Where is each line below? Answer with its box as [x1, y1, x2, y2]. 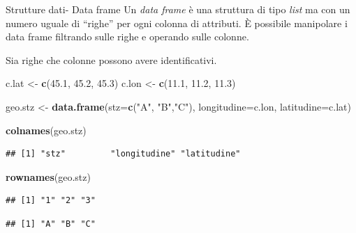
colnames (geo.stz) [6, 122, 87, 137]
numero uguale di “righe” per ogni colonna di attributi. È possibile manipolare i [6, 15, 348, 30]
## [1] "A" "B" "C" [6, 218, 96, 229]
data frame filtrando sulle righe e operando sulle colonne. [6, 29, 249, 44]
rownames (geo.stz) [6, 169, 91, 184]
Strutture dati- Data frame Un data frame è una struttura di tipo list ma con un [6, 2, 350, 16]
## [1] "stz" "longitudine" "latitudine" [6, 149, 241, 159]
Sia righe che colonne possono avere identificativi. [6, 52, 217, 67]
